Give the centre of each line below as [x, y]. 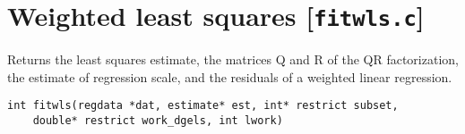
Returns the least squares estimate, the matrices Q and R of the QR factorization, [233, 59]
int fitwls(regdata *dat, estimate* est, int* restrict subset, [203, 106]
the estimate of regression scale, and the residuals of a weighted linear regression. [230, 76]
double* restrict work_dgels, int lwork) [158, 121]
